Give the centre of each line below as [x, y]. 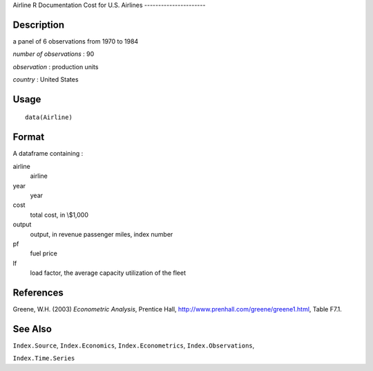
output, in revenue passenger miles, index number [102, 234]
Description [39, 25]
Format [29, 137]
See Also [32, 329]
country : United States [46, 80]
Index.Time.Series [44, 359]
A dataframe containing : [48, 154]
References [38, 292]
